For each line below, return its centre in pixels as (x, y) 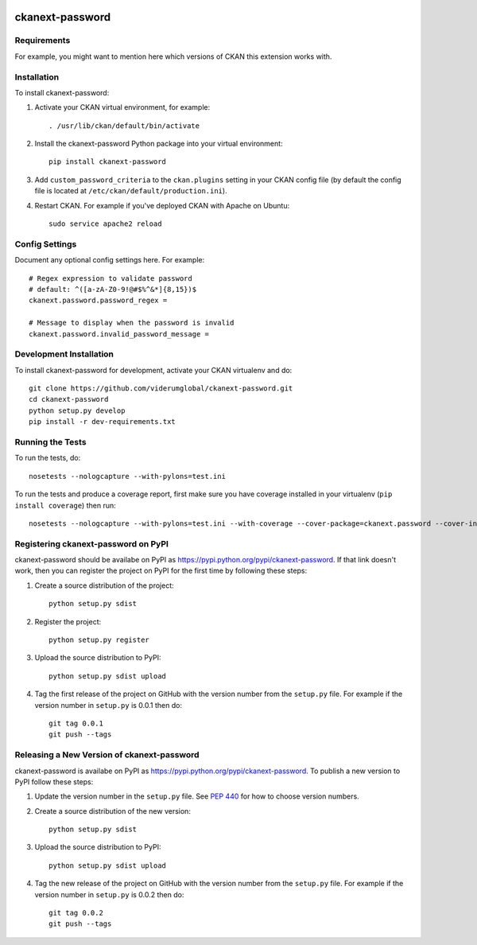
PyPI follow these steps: (54, 782)
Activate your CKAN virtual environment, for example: (122, 107)
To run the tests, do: (48, 458)
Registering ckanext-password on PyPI (91, 543)
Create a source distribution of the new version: (112, 811)
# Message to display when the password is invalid (132, 323)
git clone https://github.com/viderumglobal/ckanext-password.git (161, 389)
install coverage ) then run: (65, 505)
